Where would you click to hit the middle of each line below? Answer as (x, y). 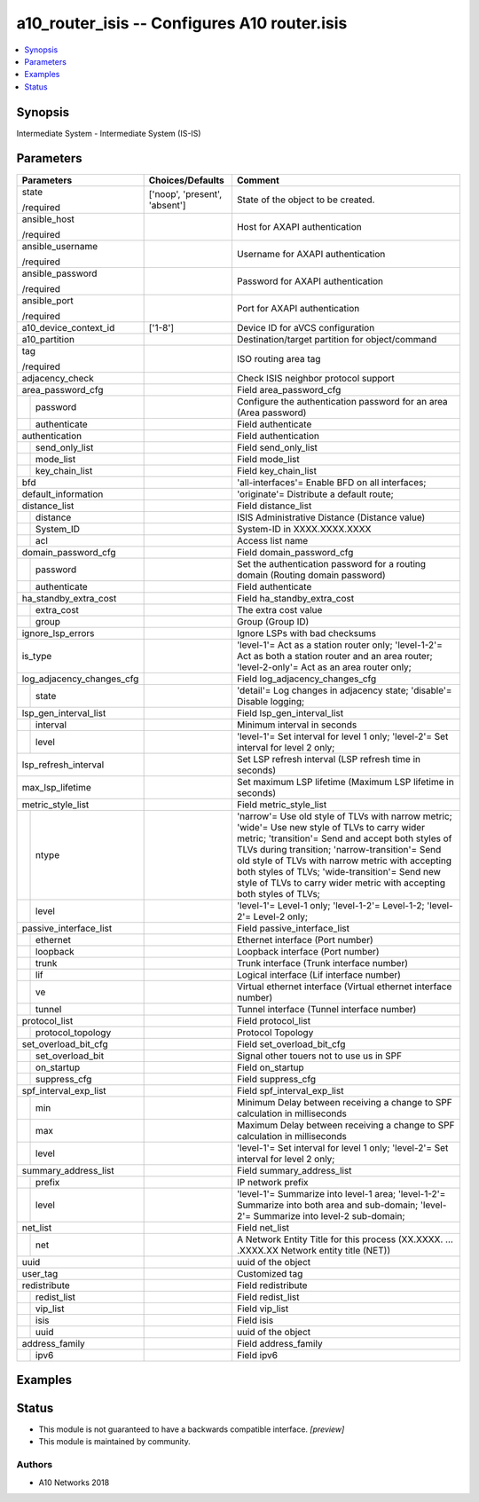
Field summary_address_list (294, 1170)
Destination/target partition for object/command (337, 339)
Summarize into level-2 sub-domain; (329, 1215)
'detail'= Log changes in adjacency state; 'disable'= (344, 690)
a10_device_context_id (68, 327)
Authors (35, 1465)
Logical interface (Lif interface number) (318, 974)
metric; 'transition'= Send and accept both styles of (344, 838)
